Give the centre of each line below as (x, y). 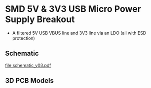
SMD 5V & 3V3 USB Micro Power (73, 9)
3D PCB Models (30, 81)
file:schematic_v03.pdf (28, 65)
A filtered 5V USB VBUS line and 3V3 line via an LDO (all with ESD (79, 33)
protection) (24, 38)
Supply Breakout (40, 19)
